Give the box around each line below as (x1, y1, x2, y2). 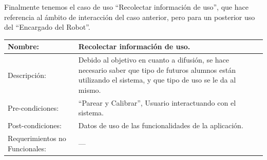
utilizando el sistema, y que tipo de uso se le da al (78, 74, 236, 85)
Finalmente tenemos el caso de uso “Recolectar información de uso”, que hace (4, 2, 249, 12)
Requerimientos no (8, 133, 66, 144)
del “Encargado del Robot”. (4, 22, 90, 32)
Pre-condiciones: (8, 102, 59, 113)
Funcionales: (8, 143, 46, 153)
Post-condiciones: (8, 120, 62, 131)
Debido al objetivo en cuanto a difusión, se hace (78, 54, 230, 65)
